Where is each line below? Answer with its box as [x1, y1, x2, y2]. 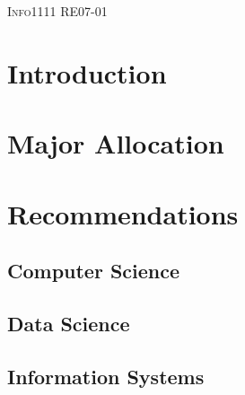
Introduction [7, 54, 167, 91]
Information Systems [7, 362, 205, 390]
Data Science [7, 309, 130, 337]
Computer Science [7, 257, 180, 285]
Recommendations [7, 195, 239, 232]
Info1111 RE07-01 [7, 2, 108, 20]
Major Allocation [7, 125, 224, 162]
